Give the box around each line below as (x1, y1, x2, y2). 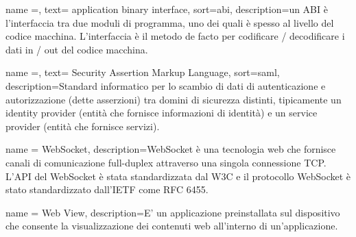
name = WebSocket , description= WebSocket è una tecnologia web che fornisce (5, 142, 336, 156)
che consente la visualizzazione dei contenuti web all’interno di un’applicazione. (5, 219, 338, 233)
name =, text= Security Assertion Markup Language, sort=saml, (5, 65, 280, 79)
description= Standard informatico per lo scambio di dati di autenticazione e (5, 78, 326, 92)
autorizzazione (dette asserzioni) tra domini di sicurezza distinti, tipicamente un (5, 92, 342, 106)
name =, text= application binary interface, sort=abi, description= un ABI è (5, 2, 328, 16)
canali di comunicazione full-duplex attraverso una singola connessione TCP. (5, 155, 327, 169)
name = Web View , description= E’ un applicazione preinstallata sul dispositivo (5, 205, 340, 219)
